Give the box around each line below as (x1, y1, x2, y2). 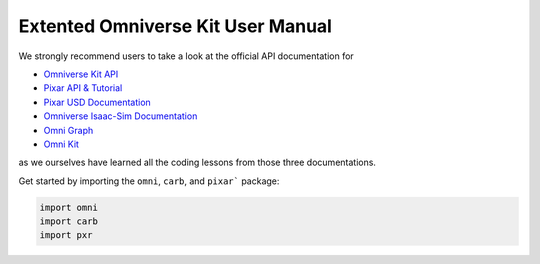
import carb (39, 216, 99, 227)
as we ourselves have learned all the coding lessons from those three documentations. (18, 156, 377, 169)
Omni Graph (43, 124, 94, 136)
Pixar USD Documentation (43, 96, 152, 108)
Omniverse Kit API (43, 68, 119, 80)
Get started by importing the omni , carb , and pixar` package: (18, 175, 280, 187)
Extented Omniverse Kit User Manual (18, 15, 332, 37)
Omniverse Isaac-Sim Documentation (43, 110, 198, 122)
